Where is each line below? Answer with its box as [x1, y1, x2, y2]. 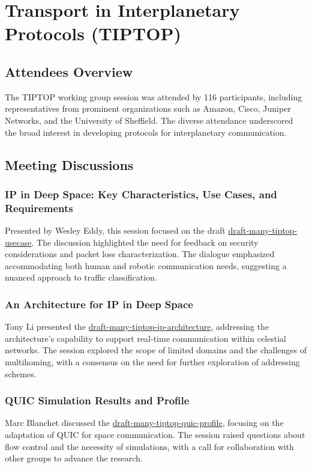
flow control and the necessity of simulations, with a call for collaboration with [5, 440, 294, 452]
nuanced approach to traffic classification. [5, 271, 157, 284]
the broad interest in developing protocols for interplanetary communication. [5, 126, 287, 138]
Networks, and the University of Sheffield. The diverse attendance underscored [5, 114, 293, 126]
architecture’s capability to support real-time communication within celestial [5, 332, 286, 344]
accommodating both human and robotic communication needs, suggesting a [5, 259, 287, 272]
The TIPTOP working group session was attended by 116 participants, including [5, 90, 302, 103]
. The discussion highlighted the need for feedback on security [31, 236, 259, 248]
